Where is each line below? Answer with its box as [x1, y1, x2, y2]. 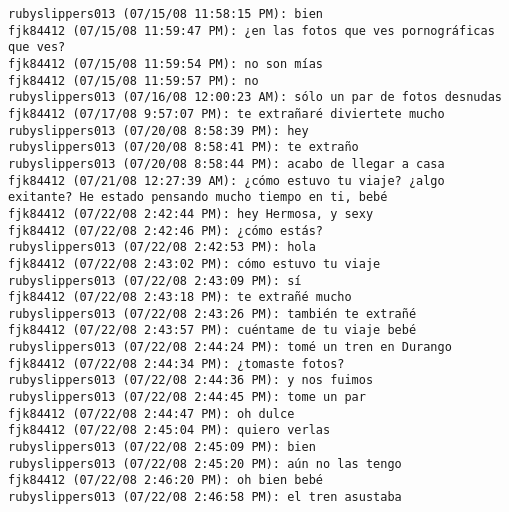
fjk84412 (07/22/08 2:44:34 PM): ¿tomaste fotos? [8, 356, 345, 371]
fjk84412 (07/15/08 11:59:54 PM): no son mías [8, 56, 323, 71]
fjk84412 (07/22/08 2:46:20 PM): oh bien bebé [8, 473, 323, 488]
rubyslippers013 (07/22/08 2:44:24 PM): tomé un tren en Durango [8, 340, 452, 355]
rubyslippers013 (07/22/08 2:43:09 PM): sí [8, 273, 302, 288]
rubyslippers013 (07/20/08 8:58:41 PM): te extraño [8, 140, 359, 155]
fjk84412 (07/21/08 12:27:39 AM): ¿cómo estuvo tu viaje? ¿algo [8, 173, 445, 188]
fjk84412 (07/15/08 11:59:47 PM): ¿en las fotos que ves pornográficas [8, 23, 495, 38]
